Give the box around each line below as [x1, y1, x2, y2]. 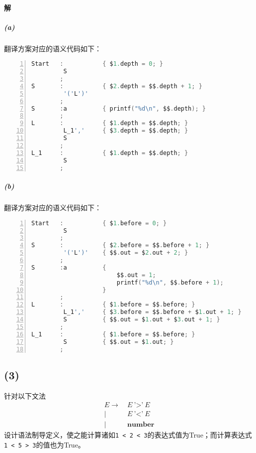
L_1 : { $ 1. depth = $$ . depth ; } [31, 149, 188, 156]
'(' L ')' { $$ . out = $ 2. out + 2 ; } [63, 249, 188, 257]
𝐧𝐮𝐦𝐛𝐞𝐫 [127, 421, 155, 429]
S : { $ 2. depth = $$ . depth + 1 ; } [31, 82, 202, 90]
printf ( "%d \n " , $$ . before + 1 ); [116, 279, 224, 286]
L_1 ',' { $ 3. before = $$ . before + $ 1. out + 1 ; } [63, 308, 242, 316]
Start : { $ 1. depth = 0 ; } [31, 60, 164, 68]
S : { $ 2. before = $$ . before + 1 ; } [31, 242, 210, 249]
